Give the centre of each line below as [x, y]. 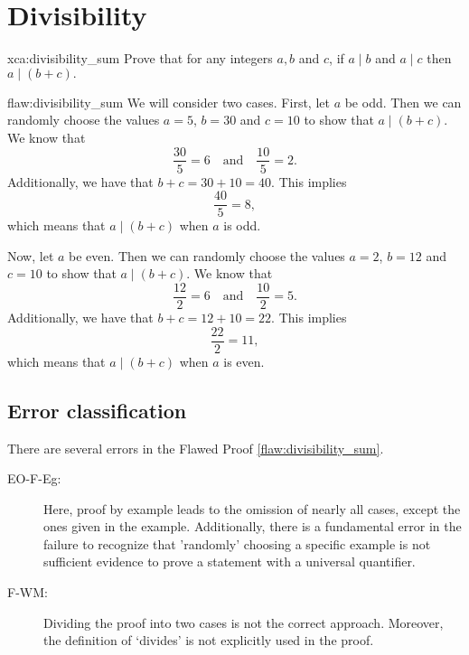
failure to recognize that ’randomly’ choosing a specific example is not [237, 543]
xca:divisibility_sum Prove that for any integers [140, 58]
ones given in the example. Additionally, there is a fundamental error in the [253, 526]
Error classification [97, 410]
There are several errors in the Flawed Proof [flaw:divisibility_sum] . [196, 448]
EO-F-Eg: [34, 478]
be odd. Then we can [403, 102]
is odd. [242, 225]
